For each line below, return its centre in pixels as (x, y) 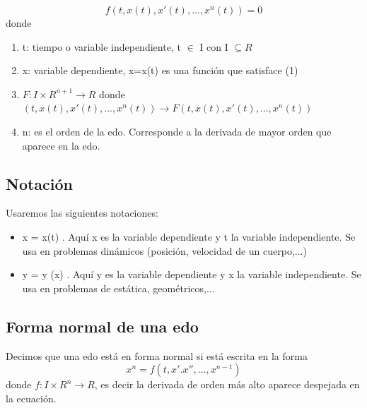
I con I (214, 46)
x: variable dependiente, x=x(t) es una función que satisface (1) (160, 70)
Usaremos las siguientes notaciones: (82, 213)
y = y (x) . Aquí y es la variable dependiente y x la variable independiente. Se (192, 274)
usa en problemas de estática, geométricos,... (118, 288)
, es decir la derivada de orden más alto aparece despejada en (227, 384)
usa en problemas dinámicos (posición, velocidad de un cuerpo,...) (164, 250)
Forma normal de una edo (102, 326)
